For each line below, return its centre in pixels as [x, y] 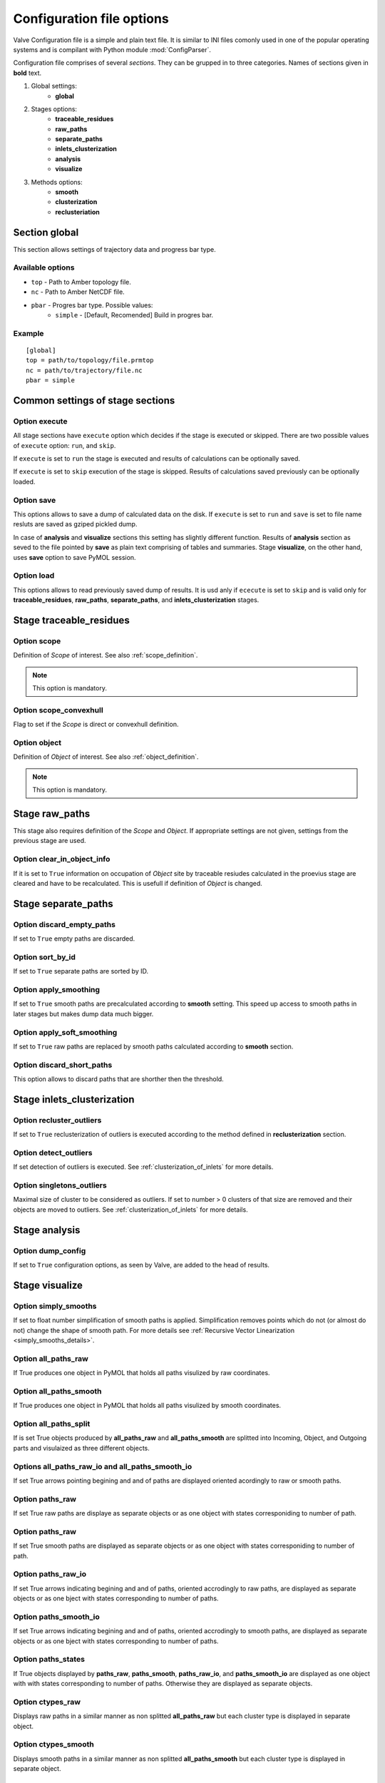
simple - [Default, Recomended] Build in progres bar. [134, 315]
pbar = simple [50, 380]
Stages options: [54, 109]
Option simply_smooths [55, 1306]
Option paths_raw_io [50, 1574]
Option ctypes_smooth [53, 1744]
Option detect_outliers [53, 1153]
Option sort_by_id [45, 957]
